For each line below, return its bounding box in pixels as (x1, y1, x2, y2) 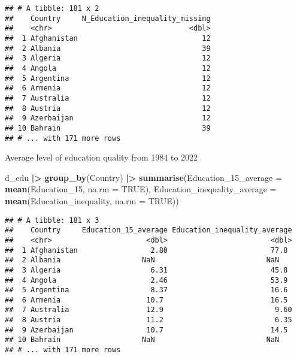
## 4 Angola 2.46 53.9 (5, 276, 288, 285)
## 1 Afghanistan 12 (5, 34, 211, 43)
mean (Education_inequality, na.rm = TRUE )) (5, 194, 179, 207)
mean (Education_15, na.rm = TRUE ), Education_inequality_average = (5, 183, 277, 195)
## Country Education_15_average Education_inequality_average (5, 226, 292, 235)
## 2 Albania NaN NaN (5, 256, 280, 265)
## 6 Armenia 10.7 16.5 (5, 295, 288, 304)
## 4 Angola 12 (5, 63, 211, 72)
